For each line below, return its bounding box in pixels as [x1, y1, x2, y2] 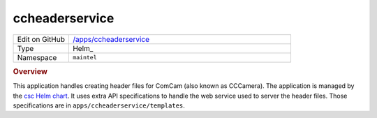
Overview [13, 66, 48, 76]
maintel [72, 54, 97, 61]
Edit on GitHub [17, 34, 66, 44]
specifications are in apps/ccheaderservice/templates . [13, 101, 185, 110]
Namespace [17, 52, 57, 62]
